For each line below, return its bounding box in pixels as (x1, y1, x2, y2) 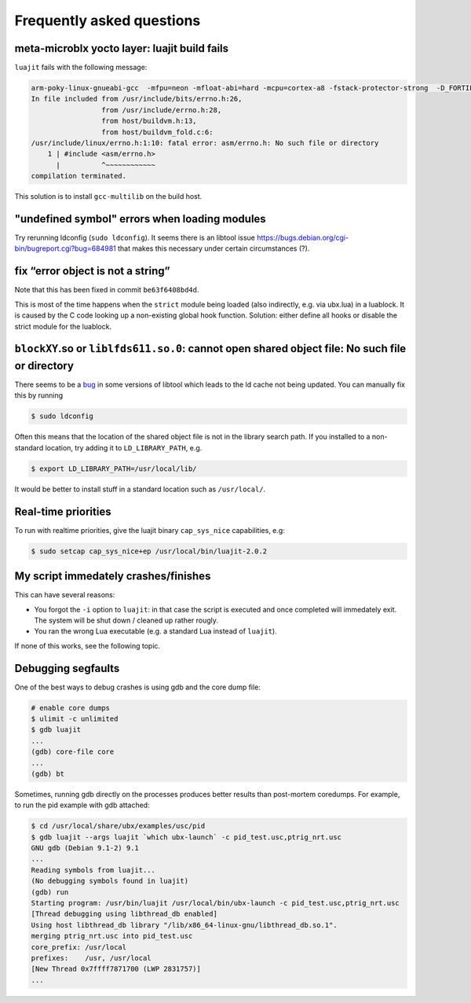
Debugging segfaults (14, 661, 120, 675)
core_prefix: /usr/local (31, 942, 127, 951)
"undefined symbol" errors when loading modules (14, 212, 266, 226)
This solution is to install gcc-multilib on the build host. (14, 192, 203, 201)
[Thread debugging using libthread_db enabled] (31, 909, 217, 919)
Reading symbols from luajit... (31, 865, 156, 874)
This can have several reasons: (14, 590, 115, 600)
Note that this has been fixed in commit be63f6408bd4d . (14, 285, 199, 295)
